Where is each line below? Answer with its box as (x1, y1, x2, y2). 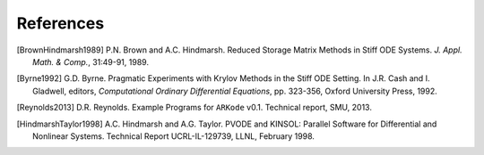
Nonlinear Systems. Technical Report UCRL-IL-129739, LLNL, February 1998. (32, 130, 315, 142)
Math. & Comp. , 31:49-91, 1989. (32, 56, 150, 67)
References (16, 13, 105, 33)
